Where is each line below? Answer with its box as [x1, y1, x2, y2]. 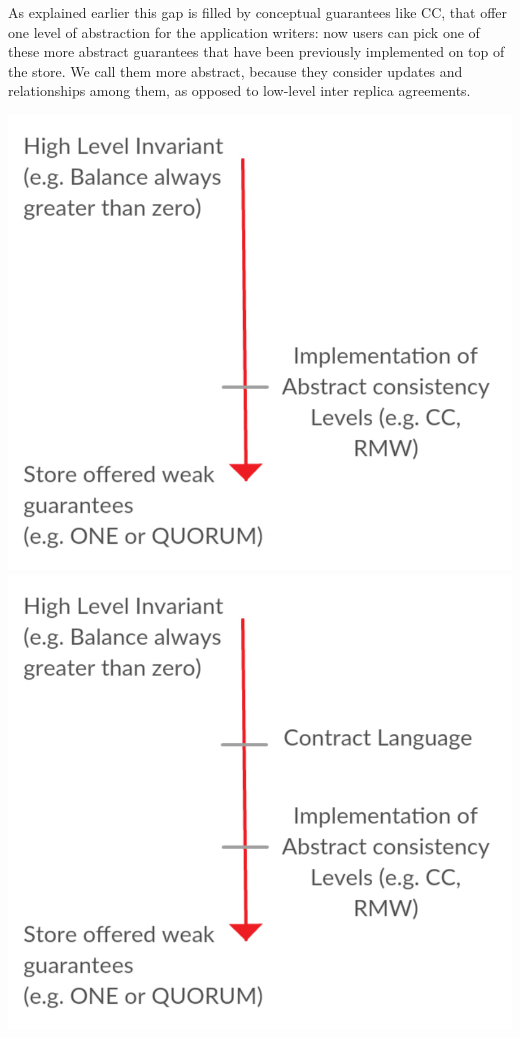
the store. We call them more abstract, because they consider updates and [8, 60, 463, 81]
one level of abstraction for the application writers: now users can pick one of [8, 21, 480, 42]
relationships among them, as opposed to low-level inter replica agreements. [8, 80, 471, 101]
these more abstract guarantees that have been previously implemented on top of [8, 41, 505, 62]
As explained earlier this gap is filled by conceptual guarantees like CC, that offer [8, 2, 507, 22]
